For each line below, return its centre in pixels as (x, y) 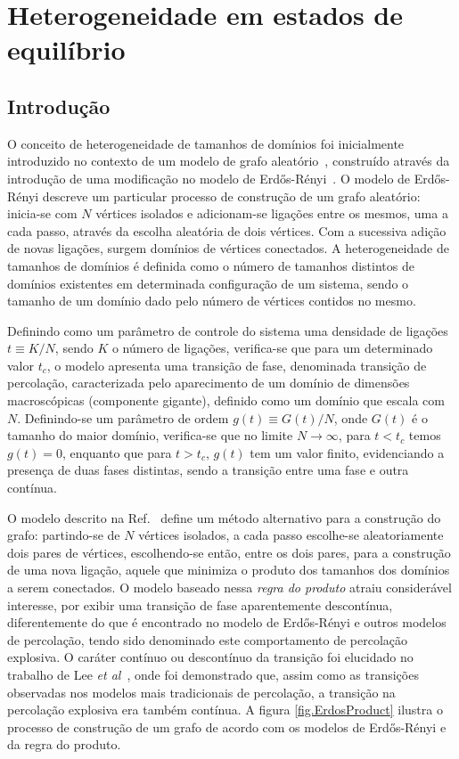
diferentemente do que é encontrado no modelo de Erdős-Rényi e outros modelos (227, 622)
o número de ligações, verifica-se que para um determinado (272, 348)
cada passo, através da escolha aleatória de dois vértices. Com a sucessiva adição (227, 230)
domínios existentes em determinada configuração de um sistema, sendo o (208, 283)
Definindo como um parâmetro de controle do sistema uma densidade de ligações (228, 330)
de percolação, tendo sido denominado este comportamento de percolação (208, 639)
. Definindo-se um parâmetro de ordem (123, 417)
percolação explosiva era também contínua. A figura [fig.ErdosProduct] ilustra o (225, 710)
